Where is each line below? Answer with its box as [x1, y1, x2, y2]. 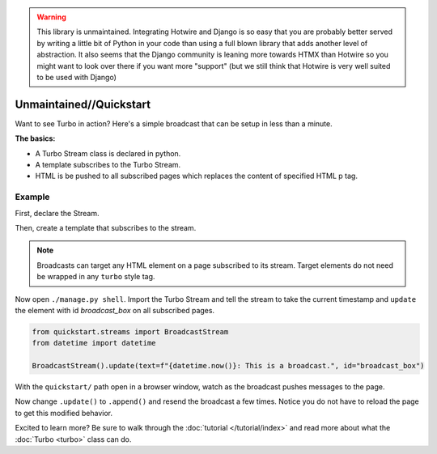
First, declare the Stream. [15, 208, 100, 218]
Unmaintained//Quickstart [15, 97, 151, 111]
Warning [36, 12, 66, 22]
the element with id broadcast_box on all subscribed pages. [15, 305, 214, 315]
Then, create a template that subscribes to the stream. [15, 223, 197, 232]
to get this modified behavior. [15, 408, 113, 418]
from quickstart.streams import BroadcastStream [32, 327, 229, 336]
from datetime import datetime [32, 338, 157, 348]
